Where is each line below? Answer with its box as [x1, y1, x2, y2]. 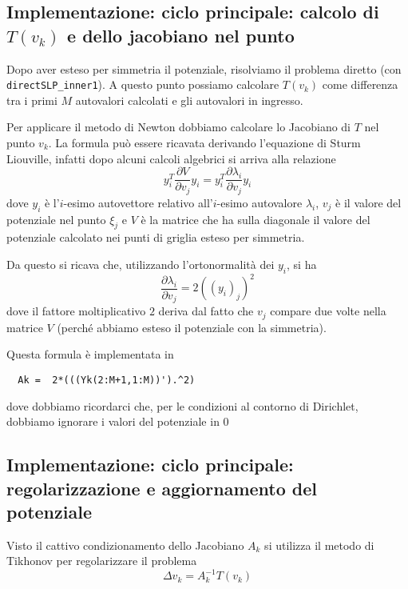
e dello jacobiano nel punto [67, 22, 295, 47]
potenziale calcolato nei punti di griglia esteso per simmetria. [6, 229, 305, 246]
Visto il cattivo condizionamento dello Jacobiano [6, 536, 244, 553]
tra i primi [6, 91, 57, 108]
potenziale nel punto [6, 210, 106, 227]
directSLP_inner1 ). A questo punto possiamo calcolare [6, 76, 279, 93]
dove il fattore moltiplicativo [6, 303, 146, 319]
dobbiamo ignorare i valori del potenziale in [6, 413, 220, 430]
